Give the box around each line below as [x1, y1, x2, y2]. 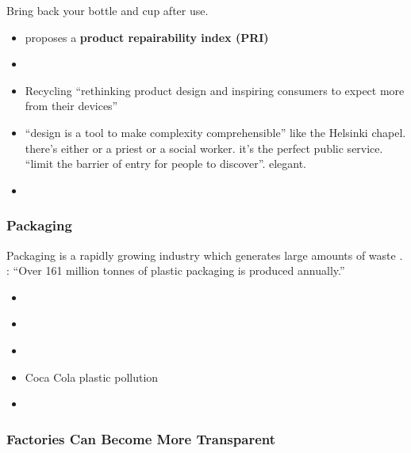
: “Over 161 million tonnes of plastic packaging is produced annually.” [6, 262, 345, 279]
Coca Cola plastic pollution [25, 368, 159, 385]
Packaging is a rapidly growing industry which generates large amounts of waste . [6, 246, 403, 263]
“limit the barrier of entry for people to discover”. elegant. [25, 155, 306, 172]
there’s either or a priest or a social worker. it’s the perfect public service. [25, 139, 383, 156]
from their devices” [25, 97, 118, 114]
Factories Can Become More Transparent [6, 428, 275, 448]
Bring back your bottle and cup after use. [6, 2, 209, 18]
